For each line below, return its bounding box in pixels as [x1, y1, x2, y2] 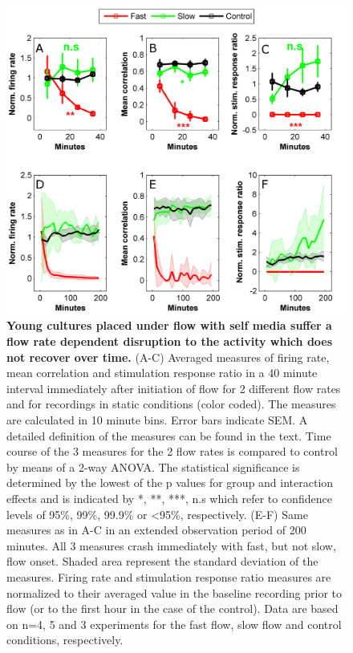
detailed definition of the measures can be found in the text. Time [6, 427, 331, 444]
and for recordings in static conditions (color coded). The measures [6, 395, 336, 412]
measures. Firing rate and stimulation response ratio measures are [6, 568, 331, 585]
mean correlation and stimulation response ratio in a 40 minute [6, 364, 318, 381]
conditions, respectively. [6, 631, 124, 648]
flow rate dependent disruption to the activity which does [6, 333, 333, 350]
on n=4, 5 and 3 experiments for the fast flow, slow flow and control [6, 615, 342, 632]
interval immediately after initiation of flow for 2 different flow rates [6, 379, 341, 396]
